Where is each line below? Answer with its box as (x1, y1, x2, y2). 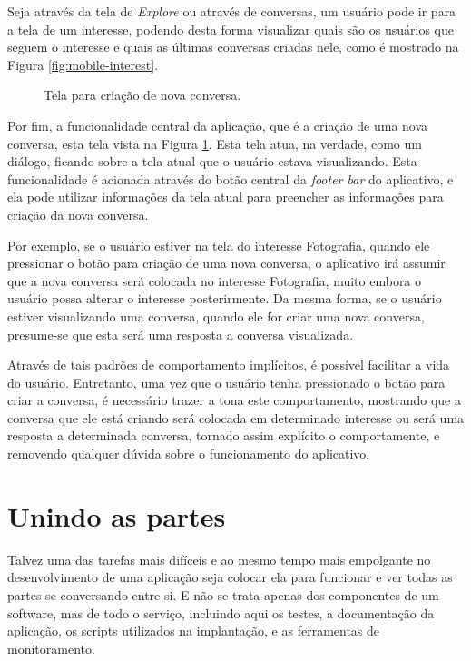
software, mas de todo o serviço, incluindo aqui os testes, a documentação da (7, 603, 435, 622)
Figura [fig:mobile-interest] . (7, 54, 159, 74)
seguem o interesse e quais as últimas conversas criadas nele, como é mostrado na (7, 37, 459, 56)
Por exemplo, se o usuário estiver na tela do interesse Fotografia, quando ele (7, 235, 430, 254)
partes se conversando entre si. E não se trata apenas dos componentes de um (7, 585, 439, 604)
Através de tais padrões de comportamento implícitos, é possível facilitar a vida (7, 355, 450, 374)
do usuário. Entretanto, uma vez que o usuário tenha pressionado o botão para (7, 372, 446, 391)
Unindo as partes (7, 497, 226, 534)
